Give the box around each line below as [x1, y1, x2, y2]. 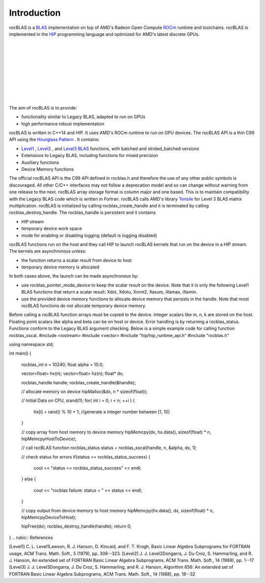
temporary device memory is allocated [21, 264, 100, 270]
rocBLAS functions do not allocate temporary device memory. [21, 303, 147, 309]
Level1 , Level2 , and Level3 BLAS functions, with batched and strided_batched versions [21, 145, 199, 152]
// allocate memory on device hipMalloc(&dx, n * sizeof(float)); [21, 388, 148, 395]
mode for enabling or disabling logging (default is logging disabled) [21, 232, 158, 238]
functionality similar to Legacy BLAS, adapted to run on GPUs [21, 114, 146, 120]
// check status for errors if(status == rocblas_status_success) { [21, 454, 151, 460]
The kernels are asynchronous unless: [9, 248, 86, 254]
